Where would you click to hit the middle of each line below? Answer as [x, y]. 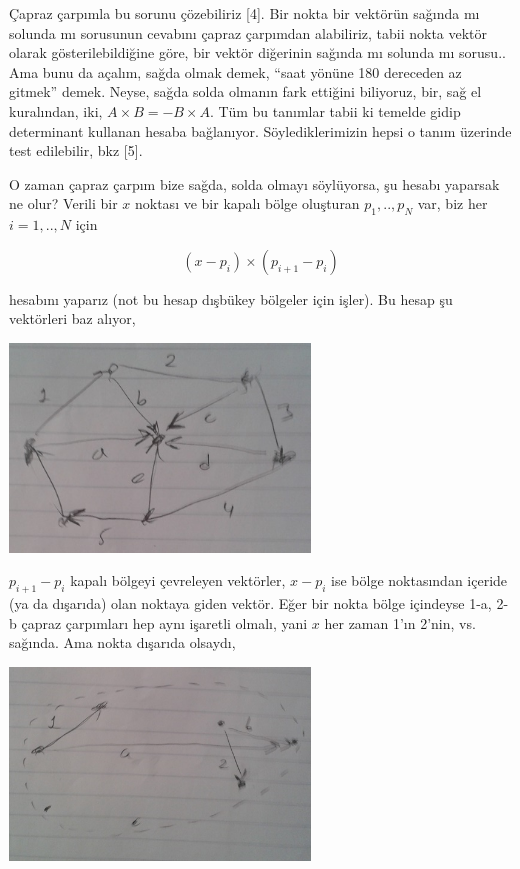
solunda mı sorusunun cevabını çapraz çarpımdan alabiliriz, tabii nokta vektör [248, 32]
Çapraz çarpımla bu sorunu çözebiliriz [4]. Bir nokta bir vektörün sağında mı [244, 13]
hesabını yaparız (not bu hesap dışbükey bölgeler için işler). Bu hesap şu [231, 298]
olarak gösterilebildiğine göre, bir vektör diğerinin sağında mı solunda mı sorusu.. [257, 52]
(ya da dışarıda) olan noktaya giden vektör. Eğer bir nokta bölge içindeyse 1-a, [250, 603]
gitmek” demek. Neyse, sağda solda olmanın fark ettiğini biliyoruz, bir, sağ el [245, 91]
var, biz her [452, 203]
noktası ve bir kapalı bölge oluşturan [247, 203]
